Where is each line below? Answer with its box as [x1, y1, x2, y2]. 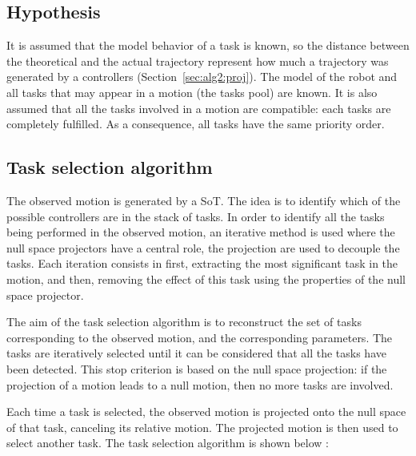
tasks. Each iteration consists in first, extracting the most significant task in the [6, 255, 398, 272]
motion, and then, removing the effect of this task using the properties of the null [6, 270, 406, 287]
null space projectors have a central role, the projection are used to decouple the [6, 239, 400, 256]
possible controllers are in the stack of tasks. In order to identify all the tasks [6, 208, 385, 224]
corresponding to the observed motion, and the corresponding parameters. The [6, 329, 393, 345]
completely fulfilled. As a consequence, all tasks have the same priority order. [6, 115, 385, 132]
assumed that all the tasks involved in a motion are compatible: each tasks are [6, 99, 391, 116]
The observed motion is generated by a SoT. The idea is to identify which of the [6, 192, 401, 208]
